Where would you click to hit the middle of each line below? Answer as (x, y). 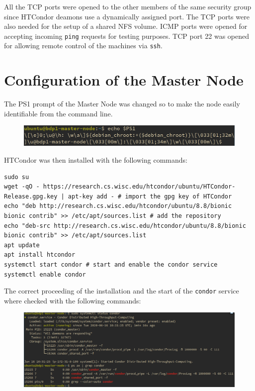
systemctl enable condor (45, 274)
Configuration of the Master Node (124, 80)
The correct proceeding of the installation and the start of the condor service (122, 291)
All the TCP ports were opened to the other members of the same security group (128, 6)
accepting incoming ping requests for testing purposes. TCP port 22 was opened (127, 36)
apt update (22, 245)
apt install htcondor (40, 255)
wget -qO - (22, 187)
